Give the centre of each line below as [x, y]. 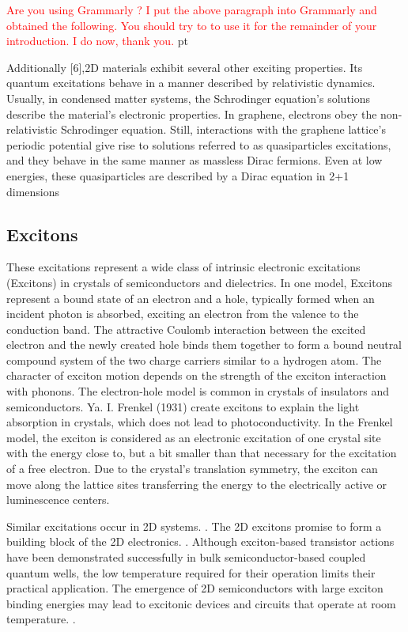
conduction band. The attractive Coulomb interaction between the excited [186, 329]
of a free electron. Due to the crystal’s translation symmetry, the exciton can [192, 469]
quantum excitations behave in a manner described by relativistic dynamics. [191, 83]
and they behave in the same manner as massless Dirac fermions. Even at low [195, 160]
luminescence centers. [58, 500]
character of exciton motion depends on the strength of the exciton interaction [196, 375]
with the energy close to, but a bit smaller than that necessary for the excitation [202, 453]
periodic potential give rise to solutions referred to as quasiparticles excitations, [199, 144]
